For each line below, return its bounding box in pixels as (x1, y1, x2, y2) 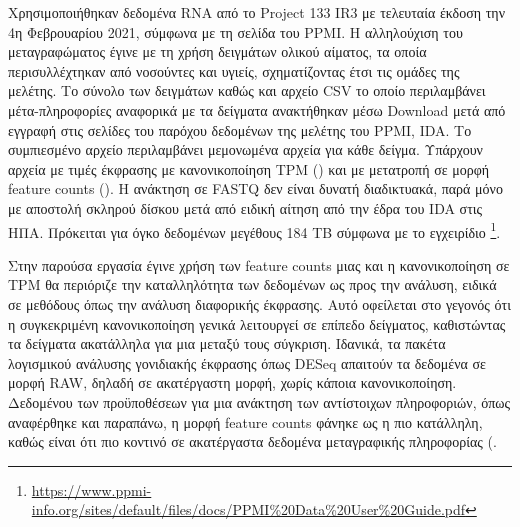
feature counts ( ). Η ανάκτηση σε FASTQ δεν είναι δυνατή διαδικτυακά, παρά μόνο (8, 178, 503, 199)
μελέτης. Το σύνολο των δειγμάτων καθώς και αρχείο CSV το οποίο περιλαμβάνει (8, 80, 486, 101)
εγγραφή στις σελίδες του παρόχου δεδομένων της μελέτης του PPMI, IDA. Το (8, 119, 472, 140)
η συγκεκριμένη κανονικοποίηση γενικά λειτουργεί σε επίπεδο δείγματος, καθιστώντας (8, 313, 506, 334)
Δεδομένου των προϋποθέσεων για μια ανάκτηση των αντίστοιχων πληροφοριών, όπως (8, 391, 511, 412)
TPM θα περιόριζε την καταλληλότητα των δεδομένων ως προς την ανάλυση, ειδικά (8, 274, 497, 295)
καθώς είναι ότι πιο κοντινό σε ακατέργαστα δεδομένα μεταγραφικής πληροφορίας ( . (8, 431, 497, 452)
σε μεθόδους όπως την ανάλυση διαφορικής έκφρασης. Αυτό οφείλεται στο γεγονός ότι (8, 293, 511, 314)
